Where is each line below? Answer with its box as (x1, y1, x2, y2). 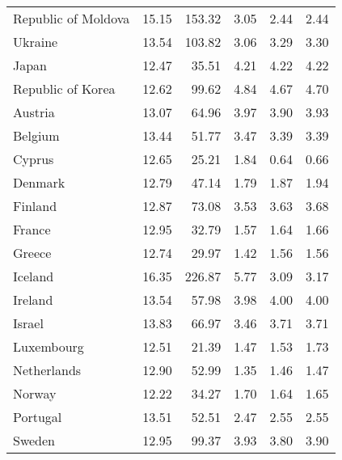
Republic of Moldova (13, 9, 130, 27)
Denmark (13, 173, 65, 192)
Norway (13, 384, 57, 403)
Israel (13, 314, 44, 332)
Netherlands (13, 361, 82, 379)
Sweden (13, 431, 56, 449)
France (13, 220, 51, 238)
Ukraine (13, 32, 58, 51)
